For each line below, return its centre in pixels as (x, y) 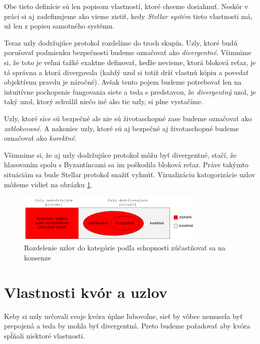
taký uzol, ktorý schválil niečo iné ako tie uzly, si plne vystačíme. (104, 101)
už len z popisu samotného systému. (59, 26)
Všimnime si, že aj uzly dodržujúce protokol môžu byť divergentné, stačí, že (120, 154)
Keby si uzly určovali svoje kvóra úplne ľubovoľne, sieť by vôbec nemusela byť (123, 316)
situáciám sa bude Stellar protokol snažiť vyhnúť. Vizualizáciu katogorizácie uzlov (130, 174)
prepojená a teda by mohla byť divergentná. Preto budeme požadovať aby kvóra (127, 326)
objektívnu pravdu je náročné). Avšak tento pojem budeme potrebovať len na (123, 82)
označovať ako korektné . (40, 138)
